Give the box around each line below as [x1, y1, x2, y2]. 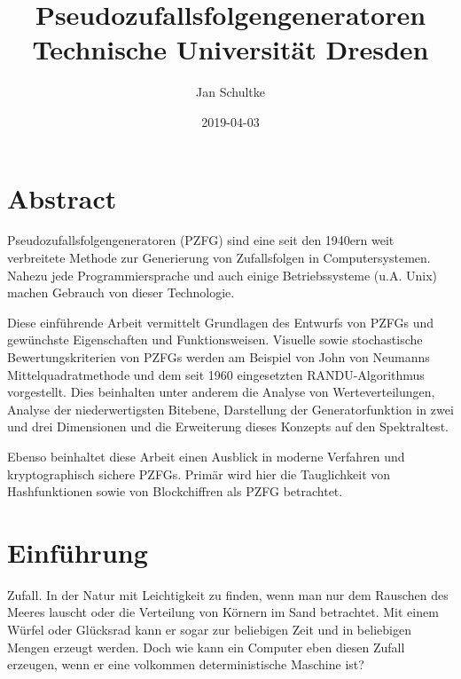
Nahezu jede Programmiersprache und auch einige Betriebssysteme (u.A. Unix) [7, 265, 438, 284]
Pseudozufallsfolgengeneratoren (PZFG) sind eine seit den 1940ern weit [7, 231, 395, 249]
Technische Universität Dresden [32, 31, 429, 67]
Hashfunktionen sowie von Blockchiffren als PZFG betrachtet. [7, 482, 343, 501]
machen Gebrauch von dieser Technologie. [7, 283, 235, 302]
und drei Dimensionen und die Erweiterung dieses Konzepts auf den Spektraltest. [7, 417, 449, 436]
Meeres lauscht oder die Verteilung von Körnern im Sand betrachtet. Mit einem [7, 603, 439, 621]
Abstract [7, 179, 117, 216]
